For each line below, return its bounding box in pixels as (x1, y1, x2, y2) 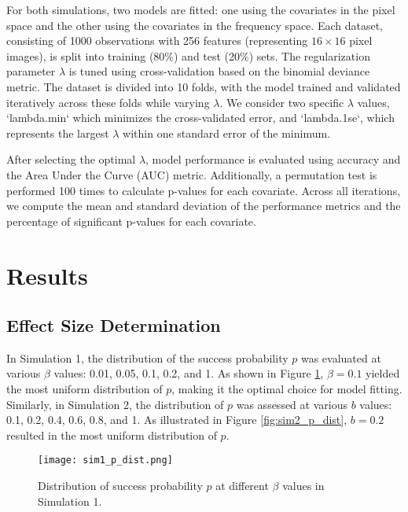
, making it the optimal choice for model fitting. (171, 381, 402, 397)
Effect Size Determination (6, 313, 221, 337)
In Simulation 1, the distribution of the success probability (6, 349, 289, 366)
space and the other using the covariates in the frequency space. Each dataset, (6, 17, 383, 33)
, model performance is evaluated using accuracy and (145, 151, 401, 168)
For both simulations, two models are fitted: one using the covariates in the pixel (6, 2, 395, 17)
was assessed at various (236, 396, 347, 412)
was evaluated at (300, 349, 381, 366)
